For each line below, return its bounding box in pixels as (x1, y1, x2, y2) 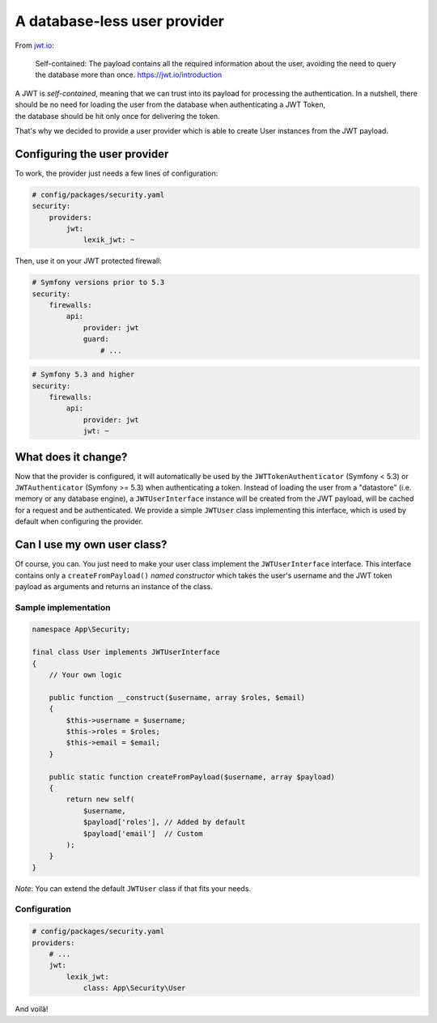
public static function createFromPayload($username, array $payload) (49, 772, 336, 781)
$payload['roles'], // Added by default (83, 817, 246, 827)
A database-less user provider (15, 12, 224, 30)
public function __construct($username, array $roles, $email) (49, 693, 306, 702)
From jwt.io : (15, 40, 54, 50)
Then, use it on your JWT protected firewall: (15, 256, 162, 266)
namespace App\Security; (32, 625, 131, 635)
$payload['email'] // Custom (83, 829, 203, 838)
